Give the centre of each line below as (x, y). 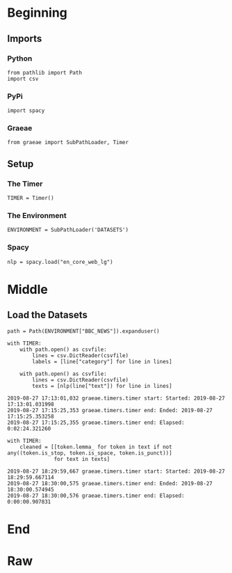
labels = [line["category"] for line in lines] (102, 361)
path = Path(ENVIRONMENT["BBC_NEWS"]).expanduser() (83, 331)
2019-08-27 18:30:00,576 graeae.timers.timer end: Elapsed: (96, 496)
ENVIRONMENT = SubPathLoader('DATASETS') (68, 230)
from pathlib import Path (44, 72)
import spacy (26, 111)
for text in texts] (82, 459)
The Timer (25, 184)
